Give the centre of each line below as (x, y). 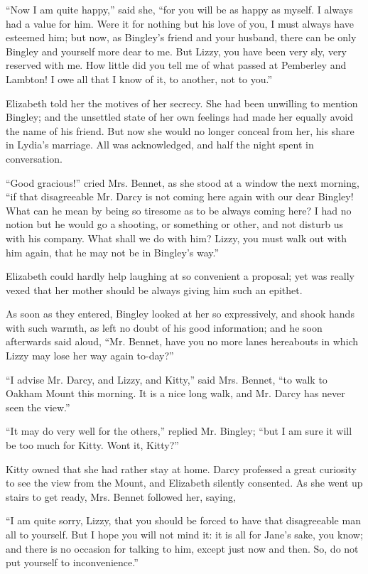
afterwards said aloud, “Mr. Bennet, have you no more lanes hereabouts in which (182, 341)
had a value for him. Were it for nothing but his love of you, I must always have (180, 23)
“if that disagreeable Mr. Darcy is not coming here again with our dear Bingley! (180, 196)
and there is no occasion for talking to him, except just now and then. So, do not (182, 548)
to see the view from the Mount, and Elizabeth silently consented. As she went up (184, 483)
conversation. (34, 158)
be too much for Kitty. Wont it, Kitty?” (92, 445)
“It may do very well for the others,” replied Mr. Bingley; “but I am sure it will (179, 431)
